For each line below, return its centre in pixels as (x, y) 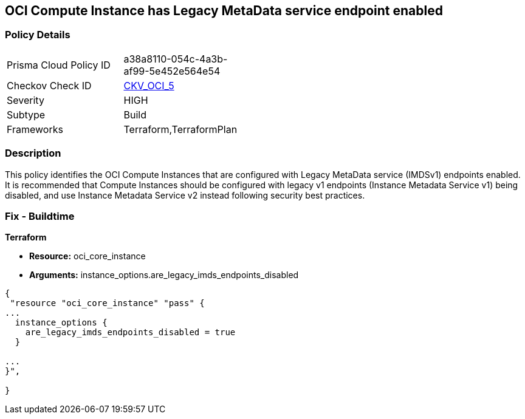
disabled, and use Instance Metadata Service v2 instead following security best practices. (185, 195)
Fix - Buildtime (40, 216)
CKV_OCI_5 (149, 85)
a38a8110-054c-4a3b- (176, 59)
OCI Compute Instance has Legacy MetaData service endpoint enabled (224, 11)
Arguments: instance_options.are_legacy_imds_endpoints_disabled (164, 275)
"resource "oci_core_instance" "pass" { (107, 303)
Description (33, 153)
